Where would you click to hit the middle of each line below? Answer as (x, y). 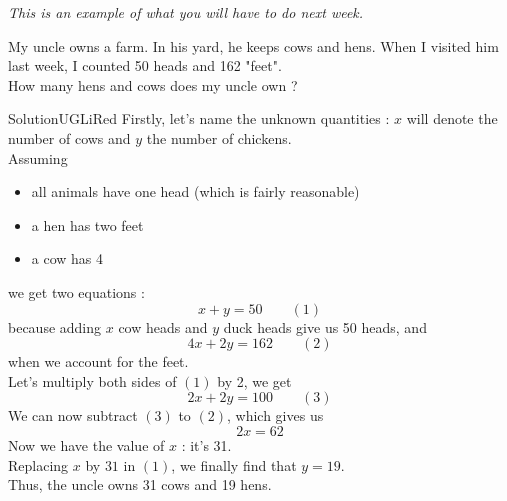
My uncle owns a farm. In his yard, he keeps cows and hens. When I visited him (253, 45)
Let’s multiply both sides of (92, 380)
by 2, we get (254, 380)
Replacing (38, 464)
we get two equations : (76, 291)
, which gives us (275, 415)
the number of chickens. (219, 137)
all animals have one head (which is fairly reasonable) (195, 191)
